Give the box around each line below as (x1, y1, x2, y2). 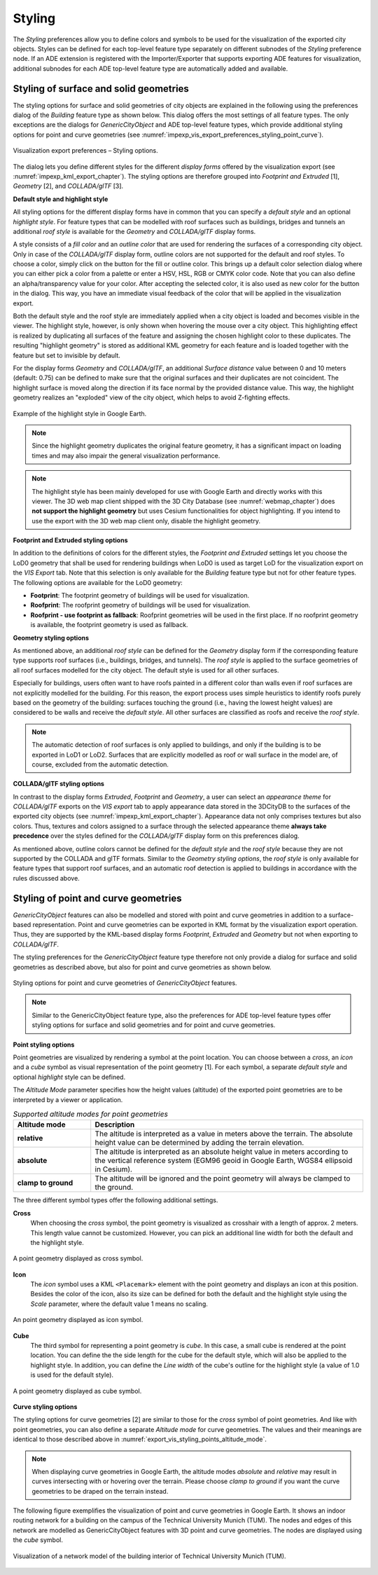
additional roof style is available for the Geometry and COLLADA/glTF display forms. (13, 227, 256, 235)
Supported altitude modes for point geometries (13, 1109, 168, 1119)
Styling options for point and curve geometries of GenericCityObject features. (13, 979, 237, 987)
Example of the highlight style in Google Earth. (13, 409, 147, 418)
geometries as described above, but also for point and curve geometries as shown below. (13, 963, 272, 971)
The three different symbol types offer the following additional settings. (13, 1196, 218, 1204)
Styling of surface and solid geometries (13, 83, 189, 95)
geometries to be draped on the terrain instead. (31, 1487, 169, 1495)
